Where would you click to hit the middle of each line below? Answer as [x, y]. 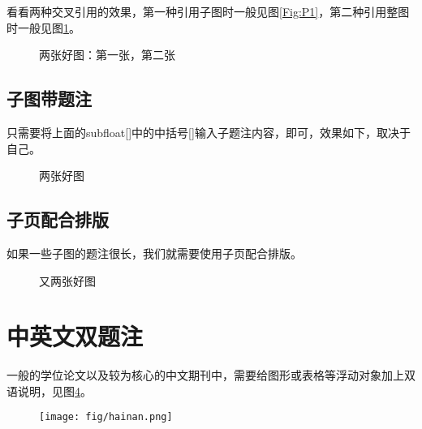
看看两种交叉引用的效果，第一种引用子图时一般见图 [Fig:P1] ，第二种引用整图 [208, 11]
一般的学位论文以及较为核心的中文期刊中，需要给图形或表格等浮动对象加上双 [211, 375]
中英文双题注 [75, 336]
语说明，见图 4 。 [49, 390]
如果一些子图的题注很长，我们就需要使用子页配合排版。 [154, 253]
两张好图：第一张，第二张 [107, 55]
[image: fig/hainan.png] [106, 417]
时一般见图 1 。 [43, 27]
